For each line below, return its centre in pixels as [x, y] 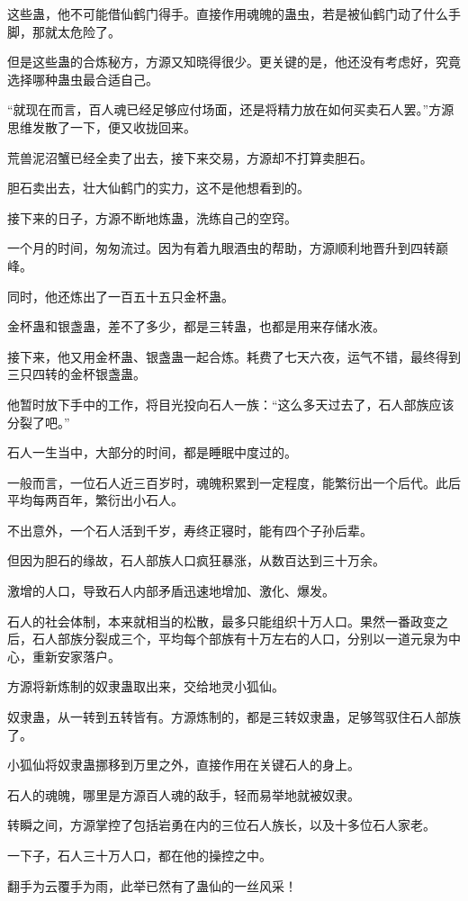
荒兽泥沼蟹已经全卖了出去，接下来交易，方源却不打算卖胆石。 [190, 157]
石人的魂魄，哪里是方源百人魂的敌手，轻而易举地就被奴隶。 [184, 794]
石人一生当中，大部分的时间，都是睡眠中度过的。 [152, 452]
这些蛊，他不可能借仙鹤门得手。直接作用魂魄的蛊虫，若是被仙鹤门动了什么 [228, 14]
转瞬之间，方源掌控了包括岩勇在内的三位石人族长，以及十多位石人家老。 [221, 825]
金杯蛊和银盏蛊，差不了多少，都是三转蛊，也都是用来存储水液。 [196, 326]
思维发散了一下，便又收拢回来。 [102, 126]
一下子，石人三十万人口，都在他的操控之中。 [139, 855]
